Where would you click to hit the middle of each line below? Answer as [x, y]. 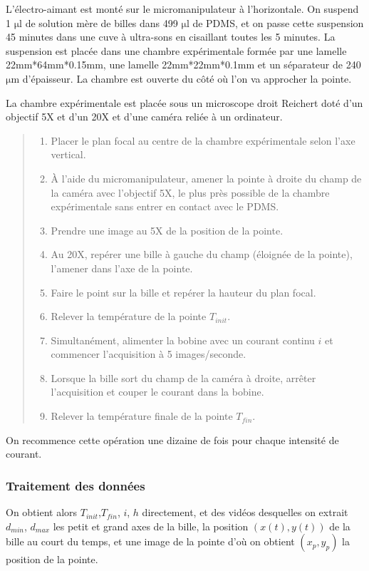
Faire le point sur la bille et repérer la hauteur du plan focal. [183, 292]
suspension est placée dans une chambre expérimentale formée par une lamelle [176, 50]
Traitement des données [76, 485]
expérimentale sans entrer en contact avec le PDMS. [165, 206]
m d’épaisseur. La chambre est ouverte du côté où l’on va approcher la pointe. [181, 78]
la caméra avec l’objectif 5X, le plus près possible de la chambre [190, 192]
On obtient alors [42, 512]
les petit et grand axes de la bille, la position [151, 526]
